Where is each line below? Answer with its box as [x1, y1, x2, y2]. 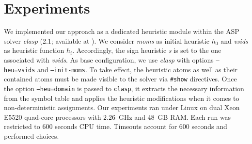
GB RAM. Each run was [157, 112, 231, 122]
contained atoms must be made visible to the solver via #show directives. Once [4, 74, 237, 84]
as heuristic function [4, 45, 64, 55]
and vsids [220, 35, 248, 46]
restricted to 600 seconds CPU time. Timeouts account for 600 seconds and [4, 121, 227, 131]
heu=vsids [4, 66, 35, 74]
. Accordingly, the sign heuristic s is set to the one [72, 45, 221, 55]
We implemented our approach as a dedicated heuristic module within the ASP [4, 26, 239, 36]
